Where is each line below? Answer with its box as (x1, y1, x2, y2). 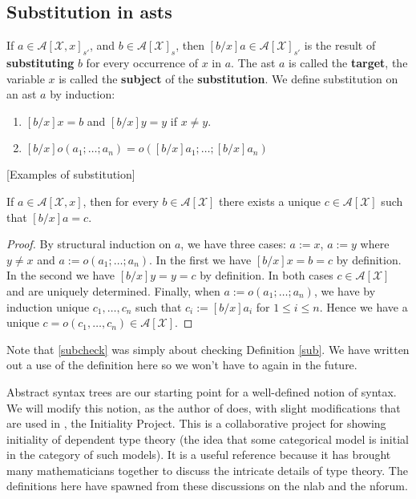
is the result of (304, 37, 376, 54)
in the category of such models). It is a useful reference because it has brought (6, 446, 391, 463)
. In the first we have (149, 251, 252, 268)
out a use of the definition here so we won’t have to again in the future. (6, 356, 357, 373)
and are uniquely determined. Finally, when (6, 282, 220, 299)
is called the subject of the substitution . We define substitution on (59, 70, 398, 87)
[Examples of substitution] (6, 166, 135, 183)
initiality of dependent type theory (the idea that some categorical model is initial (6, 430, 409, 447)
